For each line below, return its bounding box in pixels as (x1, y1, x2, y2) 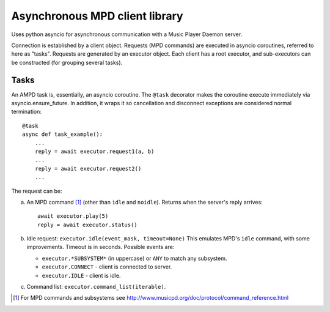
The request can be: (11, 187, 62, 195)
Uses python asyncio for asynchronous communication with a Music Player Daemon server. (11, 31, 243, 38)
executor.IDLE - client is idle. (42, 272, 121, 279)
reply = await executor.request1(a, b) (34, 147, 155, 155)
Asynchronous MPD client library (11, 9, 183, 23)
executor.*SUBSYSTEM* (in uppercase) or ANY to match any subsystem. (42, 254, 227, 262)
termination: (11, 108, 42, 116)
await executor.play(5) (37, 213, 109, 220)
